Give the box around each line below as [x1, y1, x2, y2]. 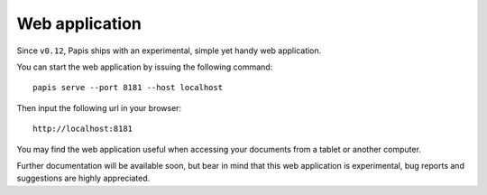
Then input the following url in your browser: [16, 102, 182, 113]
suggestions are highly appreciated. [16, 172, 151, 184]
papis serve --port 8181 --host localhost [32, 82, 224, 93]
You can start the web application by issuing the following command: [16, 61, 273, 72]
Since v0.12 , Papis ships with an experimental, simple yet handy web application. [16, 45, 322, 56]
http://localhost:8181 [32, 124, 133, 135]
